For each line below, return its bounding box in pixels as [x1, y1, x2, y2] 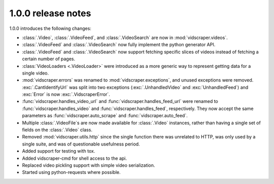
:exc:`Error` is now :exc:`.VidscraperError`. [22, 91, 110, 97]
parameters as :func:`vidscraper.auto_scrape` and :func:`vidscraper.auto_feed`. [22, 113, 188, 119]
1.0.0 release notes [9, 8, 91, 19]
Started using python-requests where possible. [22, 169, 121, 175]
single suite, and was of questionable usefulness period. [22, 141, 140, 147]
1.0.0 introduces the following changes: [9, 25, 91, 31]
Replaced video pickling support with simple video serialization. [22, 162, 155, 168]
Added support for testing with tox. [22, 148, 95, 154]
